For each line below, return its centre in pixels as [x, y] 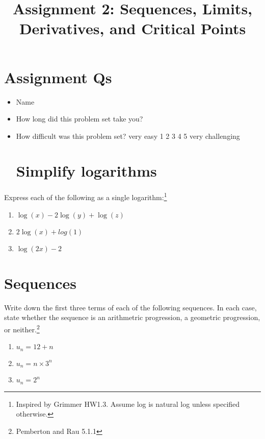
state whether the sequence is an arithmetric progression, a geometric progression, [132, 317]
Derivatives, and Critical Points [132, 28]
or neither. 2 [22, 328]
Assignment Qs [58, 77]
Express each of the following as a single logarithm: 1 [86, 197]
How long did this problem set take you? [79, 119]
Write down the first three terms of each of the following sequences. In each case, [130, 307]
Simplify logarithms [86, 171]
